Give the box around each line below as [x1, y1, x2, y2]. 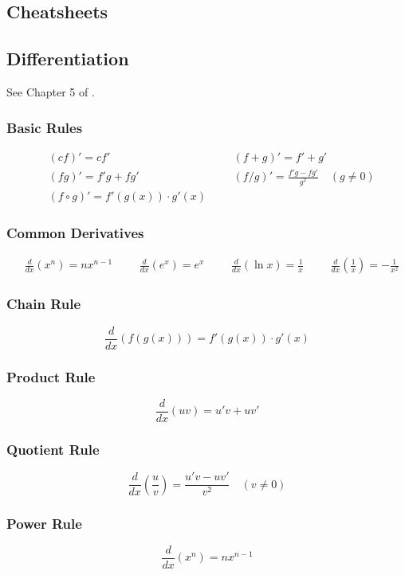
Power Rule [6, 513, 82, 533]
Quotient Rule [6, 439, 100, 459]
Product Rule [6, 366, 96, 386]
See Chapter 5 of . [6, 83, 95, 100]
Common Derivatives [6, 223, 144, 242]
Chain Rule [6, 294, 81, 314]
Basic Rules [6, 117, 83, 137]
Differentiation [6, 46, 129, 71]
